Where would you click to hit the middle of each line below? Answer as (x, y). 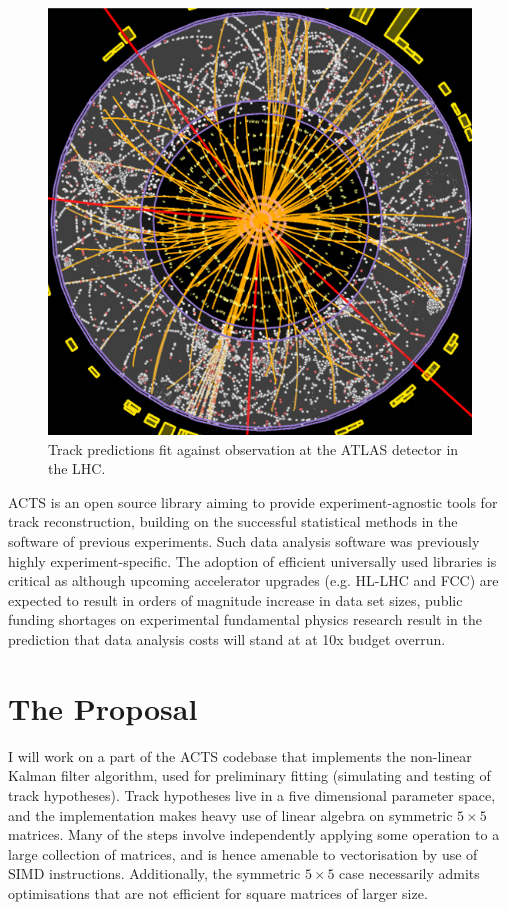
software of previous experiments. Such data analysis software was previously (244, 541)
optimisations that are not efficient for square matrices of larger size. (218, 892)
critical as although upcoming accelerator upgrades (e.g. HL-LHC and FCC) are (253, 580)
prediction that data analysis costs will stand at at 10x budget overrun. (227, 639)
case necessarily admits (409, 873)
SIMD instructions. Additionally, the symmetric (154, 873)
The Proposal (103, 707)
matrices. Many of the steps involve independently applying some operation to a (254, 834)
